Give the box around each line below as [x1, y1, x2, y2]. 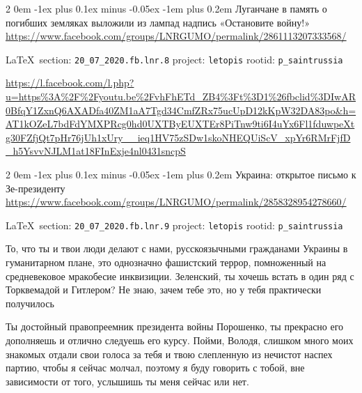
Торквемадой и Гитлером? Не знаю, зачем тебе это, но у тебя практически [6, 282, 322, 297]
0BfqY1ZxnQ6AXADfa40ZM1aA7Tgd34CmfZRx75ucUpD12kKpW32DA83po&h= [6, 102, 356, 117]
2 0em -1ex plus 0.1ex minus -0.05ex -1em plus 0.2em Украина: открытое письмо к [6, 167, 356, 181]
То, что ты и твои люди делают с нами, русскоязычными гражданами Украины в [6, 241, 348, 256]
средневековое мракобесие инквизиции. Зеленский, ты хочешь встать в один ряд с [6, 268, 354, 283]
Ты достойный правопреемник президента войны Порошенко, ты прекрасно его [6, 319, 344, 334]
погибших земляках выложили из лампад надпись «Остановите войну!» [6, 15, 310, 29]
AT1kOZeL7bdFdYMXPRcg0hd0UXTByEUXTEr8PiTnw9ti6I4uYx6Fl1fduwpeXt [6, 116, 355, 131]
